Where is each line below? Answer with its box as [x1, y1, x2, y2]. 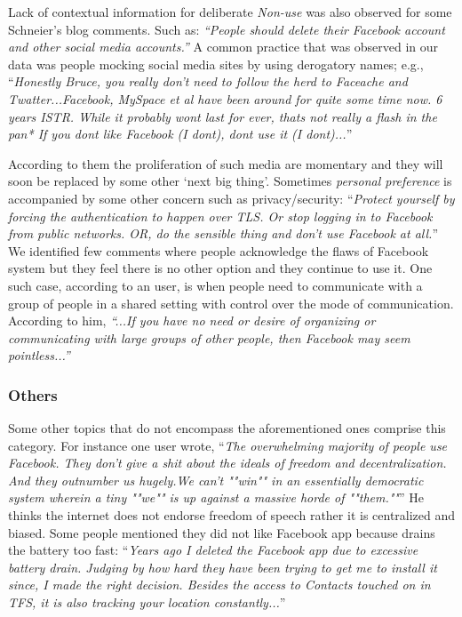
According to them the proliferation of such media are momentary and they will [8, 154, 443, 172]
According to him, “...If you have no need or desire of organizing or [8, 311, 376, 330]
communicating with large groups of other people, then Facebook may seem [8, 328, 410, 347]
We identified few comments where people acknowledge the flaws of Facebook [8, 241, 429, 260]
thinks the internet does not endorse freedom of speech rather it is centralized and [8, 506, 456, 525]
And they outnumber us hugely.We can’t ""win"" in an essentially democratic [8, 470, 424, 489]
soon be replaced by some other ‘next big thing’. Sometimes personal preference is [8, 172, 452, 190]
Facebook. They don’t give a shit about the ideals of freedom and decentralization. [8, 453, 447, 472]
